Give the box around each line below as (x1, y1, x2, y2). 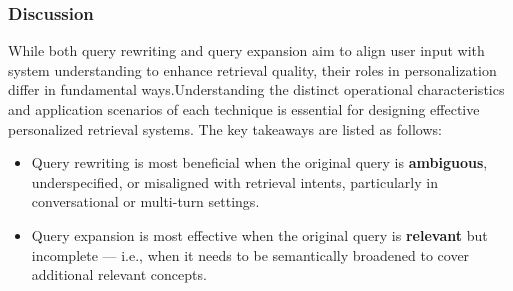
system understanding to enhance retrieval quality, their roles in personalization (8, 59, 497, 80)
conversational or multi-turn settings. (31, 191, 260, 212)
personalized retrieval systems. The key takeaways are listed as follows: (8, 118, 442, 139)
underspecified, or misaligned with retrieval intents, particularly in (31, 171, 438, 192)
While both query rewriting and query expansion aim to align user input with (8, 40, 485, 61)
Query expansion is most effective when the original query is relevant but (31, 224, 488, 245)
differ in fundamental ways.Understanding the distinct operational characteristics (8, 79, 505, 100)
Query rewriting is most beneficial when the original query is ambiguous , (31, 152, 488, 173)
